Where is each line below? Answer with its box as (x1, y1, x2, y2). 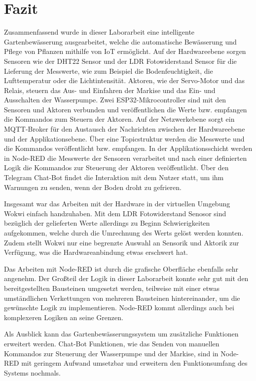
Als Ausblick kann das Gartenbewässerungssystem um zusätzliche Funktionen (4, 329, 239, 339)
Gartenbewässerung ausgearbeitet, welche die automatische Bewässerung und (4, 36, 237, 47)
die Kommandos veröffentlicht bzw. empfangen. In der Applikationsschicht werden (4, 143, 253, 153)
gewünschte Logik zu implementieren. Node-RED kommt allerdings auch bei (4, 302, 234, 313)
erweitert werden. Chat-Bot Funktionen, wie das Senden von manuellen (4, 338, 219, 348)
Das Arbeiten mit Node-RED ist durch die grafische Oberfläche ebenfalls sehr (4, 263, 239, 274)
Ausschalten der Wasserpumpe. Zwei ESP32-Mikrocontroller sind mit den (4, 95, 226, 105)
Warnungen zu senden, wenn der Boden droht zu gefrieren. (4, 182, 182, 192)
